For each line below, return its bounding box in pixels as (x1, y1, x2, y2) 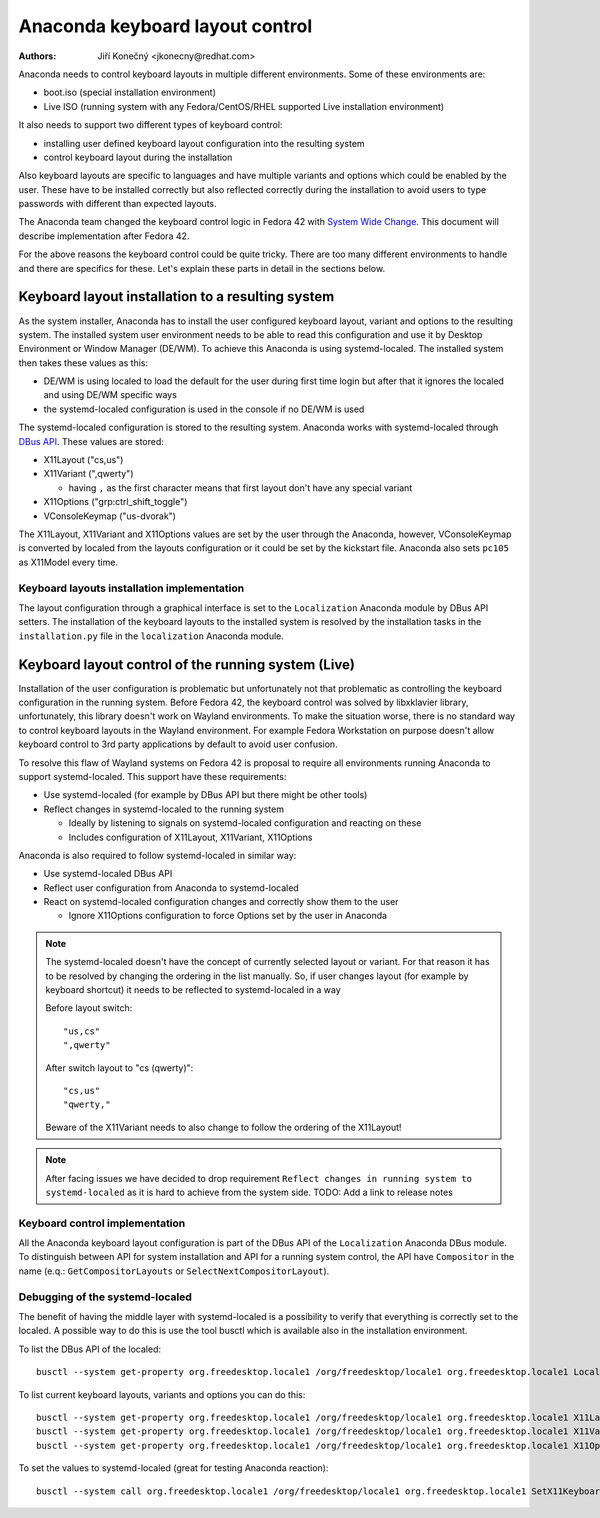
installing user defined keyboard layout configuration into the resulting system (43, 137, 365, 149)
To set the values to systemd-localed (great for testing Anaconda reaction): (18, 1462, 329, 1474)
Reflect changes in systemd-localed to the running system (43, 803, 285, 815)
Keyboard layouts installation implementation (18, 581, 245, 595)
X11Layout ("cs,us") (43, 454, 124, 466)
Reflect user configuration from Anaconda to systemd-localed (43, 881, 299, 894)
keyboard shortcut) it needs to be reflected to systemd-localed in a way (45, 984, 342, 996)
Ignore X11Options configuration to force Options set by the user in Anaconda (68, 910, 388, 922)
